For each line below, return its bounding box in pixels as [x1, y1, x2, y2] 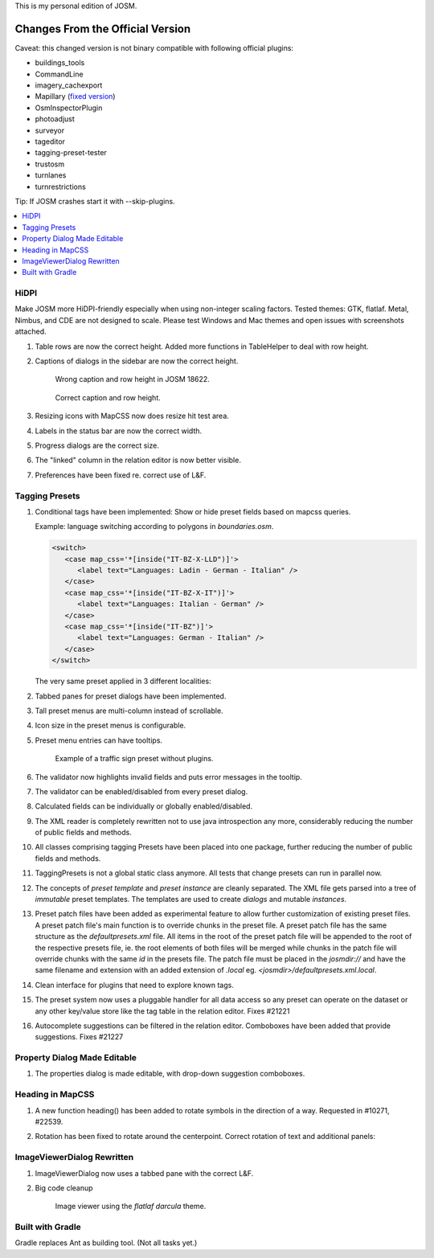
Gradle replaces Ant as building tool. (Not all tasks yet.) [14, 1238, 198, 1248]
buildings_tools [35, 58, 85, 68]
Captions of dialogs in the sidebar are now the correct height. [35, 356, 239, 366]
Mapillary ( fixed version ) [35, 92, 116, 101]
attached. [14, 326, 47, 337]
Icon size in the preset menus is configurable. [35, 720, 186, 731]
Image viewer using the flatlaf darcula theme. [55, 1202, 207, 1211]
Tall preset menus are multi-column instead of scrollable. [35, 706, 224, 715]
